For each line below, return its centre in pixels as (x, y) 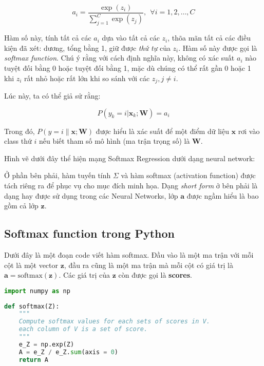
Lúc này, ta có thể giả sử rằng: (52, 96)
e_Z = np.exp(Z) (46, 344)
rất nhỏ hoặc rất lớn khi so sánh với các (87, 78)
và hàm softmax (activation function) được (188, 175)
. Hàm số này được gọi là (218, 47)
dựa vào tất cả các (131, 38)
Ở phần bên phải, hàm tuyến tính (58, 175)
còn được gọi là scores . (155, 275)
